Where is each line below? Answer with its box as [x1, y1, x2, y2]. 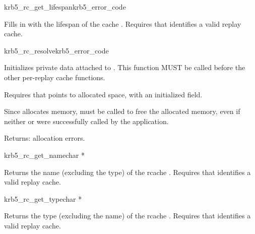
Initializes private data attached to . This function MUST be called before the [4, 62, 245, 73]
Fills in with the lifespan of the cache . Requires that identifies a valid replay [4, 18, 241, 29]
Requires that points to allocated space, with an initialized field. [4, 89, 203, 99]
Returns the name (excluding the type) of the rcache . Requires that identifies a [4, 166, 251, 177]
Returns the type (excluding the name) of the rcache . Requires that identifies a [4, 210, 251, 221]
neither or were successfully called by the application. [4, 115, 169, 126]
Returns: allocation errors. [4, 133, 85, 143]
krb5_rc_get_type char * [4, 193, 82, 204]
